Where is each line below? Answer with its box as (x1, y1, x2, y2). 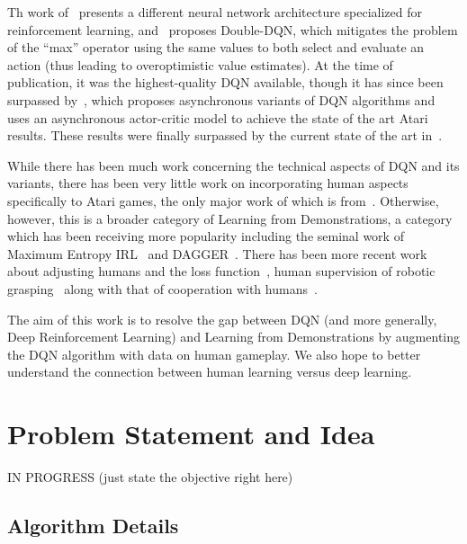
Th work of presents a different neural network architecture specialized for (7, 3, 422, 21)
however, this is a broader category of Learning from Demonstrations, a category (7, 209, 453, 227)
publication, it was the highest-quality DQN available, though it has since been (7, 73, 444, 92)
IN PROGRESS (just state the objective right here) (7, 468, 293, 486)
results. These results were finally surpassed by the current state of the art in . (7, 126, 443, 145)
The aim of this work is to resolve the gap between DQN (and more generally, (7, 309, 437, 328)
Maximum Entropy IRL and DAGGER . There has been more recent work (7, 244, 427, 263)
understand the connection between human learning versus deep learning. (7, 362, 412, 381)
